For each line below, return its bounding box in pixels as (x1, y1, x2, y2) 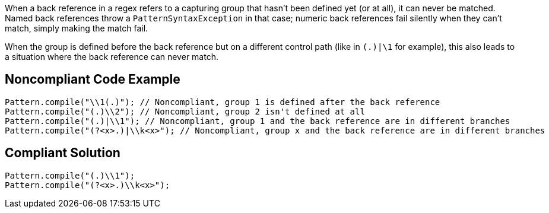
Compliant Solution (5, 145, 120, 161)
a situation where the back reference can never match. (5, 52, 218, 62)
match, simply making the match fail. (5, 23, 148, 33)
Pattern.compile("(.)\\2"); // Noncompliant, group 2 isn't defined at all (5, 106, 365, 116)
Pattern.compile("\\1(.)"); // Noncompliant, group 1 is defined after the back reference (5, 97, 440, 107)
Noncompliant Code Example (5, 72, 180, 87)
